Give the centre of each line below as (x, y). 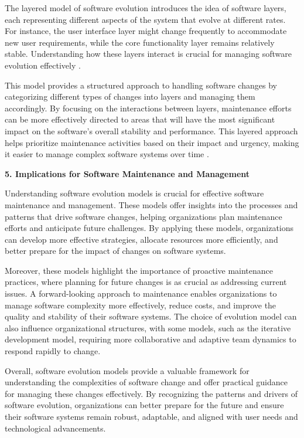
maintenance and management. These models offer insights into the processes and (151, 204)
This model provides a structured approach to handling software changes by (141, 85)
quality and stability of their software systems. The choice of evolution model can (151, 316)
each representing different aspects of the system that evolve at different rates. (145, 19)
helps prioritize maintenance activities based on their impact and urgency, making (152, 142)
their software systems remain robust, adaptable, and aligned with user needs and (151, 416)
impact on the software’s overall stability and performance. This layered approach (151, 130)
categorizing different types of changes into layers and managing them (130, 96)
